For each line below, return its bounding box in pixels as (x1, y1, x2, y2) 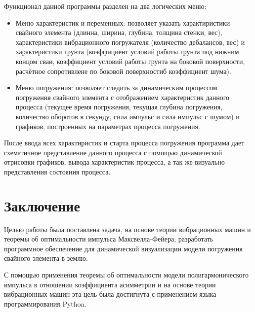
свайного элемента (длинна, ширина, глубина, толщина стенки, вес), (15, 27, 222, 37)
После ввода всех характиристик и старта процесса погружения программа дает (4, 138, 245, 148)
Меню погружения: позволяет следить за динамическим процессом (15, 82, 217, 93)
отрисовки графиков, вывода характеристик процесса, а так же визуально (4, 157, 225, 167)
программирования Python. (4, 298, 87, 309)
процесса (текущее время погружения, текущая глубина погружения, (15, 102, 223, 112)
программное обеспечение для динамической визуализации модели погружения (4, 243, 243, 253)
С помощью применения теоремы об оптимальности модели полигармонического (4, 270, 249, 279)
